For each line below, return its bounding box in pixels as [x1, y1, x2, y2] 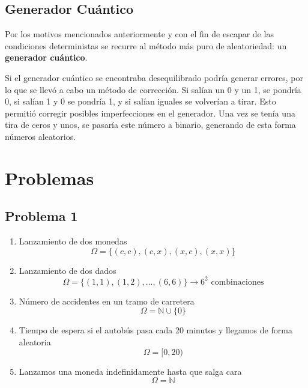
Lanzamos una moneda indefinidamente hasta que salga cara [19, 365, 242, 377]
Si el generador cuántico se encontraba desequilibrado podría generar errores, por [5, 71, 303, 83]
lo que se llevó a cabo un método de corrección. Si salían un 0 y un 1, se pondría [5, 83, 301, 95]
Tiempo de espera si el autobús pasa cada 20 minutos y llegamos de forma [19, 324, 292, 336]
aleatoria [19, 336, 51, 348]
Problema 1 [5, 207, 78, 225]
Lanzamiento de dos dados [19, 264, 116, 276]
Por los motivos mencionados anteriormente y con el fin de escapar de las [5, 28, 274, 40]
